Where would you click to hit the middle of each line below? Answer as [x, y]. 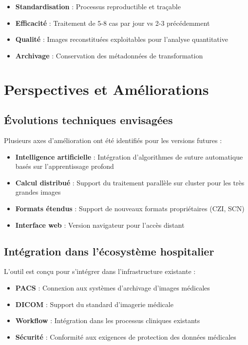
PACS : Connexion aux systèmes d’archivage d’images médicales [113, 287]
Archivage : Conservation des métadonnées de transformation [109, 55]
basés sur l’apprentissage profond [65, 166]
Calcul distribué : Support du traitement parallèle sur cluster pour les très [130, 182]
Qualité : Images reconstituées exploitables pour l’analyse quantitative [122, 39]
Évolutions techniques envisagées [88, 120]
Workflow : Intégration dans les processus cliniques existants [108, 320]
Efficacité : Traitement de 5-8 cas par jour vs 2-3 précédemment [113, 23]
